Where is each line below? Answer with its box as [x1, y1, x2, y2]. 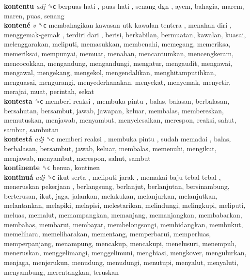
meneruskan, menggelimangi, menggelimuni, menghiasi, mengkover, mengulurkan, [4, 248, 247, 258]
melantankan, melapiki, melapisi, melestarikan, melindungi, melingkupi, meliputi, [4, 200, 246, 210]
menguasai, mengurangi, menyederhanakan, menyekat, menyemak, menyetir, [4, 77, 231, 87]
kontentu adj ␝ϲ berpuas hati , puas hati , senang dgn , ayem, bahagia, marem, [4, 1, 244, 11]
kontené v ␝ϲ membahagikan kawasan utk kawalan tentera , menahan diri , [4, 20, 232, 30]
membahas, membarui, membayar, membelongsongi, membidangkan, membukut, [4, 219, 243, 229]
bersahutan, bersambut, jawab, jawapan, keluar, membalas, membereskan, [4, 105, 224, 115]
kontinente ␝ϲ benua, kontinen [4, 162, 100, 172]
